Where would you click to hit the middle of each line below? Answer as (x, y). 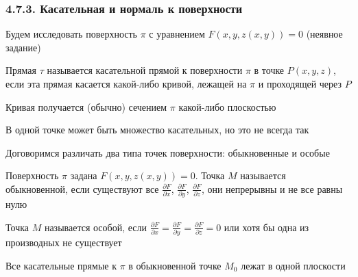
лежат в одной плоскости (293, 265)
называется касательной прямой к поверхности (145, 70)
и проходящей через (300, 83)
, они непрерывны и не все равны (272, 188)
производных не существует (64, 242)
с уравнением (177, 34)
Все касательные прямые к (61, 265)
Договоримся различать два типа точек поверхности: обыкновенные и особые (168, 152)
